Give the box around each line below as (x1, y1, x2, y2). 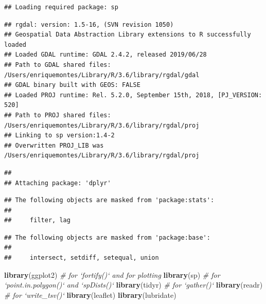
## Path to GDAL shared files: (4, 61, 111, 68)
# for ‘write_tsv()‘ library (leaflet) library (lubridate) (4, 289, 176, 300)
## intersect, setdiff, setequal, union (4, 254, 159, 262)
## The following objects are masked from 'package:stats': (4, 196, 215, 204)
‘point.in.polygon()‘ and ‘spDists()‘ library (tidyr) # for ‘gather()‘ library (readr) (4, 279, 263, 290)
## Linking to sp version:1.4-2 (4, 132, 115, 139)
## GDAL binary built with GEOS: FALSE (4, 81, 140, 89)
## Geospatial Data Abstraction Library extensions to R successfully (4, 31, 251, 39)
